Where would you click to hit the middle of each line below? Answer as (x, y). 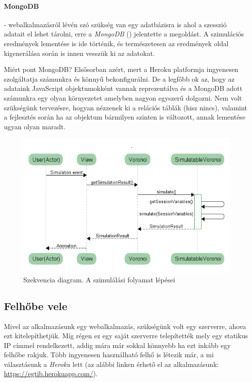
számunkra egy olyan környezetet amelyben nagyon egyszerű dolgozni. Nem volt (123, 97)
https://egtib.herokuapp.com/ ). (51, 373)
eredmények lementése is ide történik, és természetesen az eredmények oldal (116, 43)
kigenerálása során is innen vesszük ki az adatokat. (79, 53)
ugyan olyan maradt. (35, 126)
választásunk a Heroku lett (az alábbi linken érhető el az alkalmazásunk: (111, 364)
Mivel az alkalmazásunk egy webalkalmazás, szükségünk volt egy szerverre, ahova (125, 326)
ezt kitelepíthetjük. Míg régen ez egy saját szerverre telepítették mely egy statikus (126, 336)
